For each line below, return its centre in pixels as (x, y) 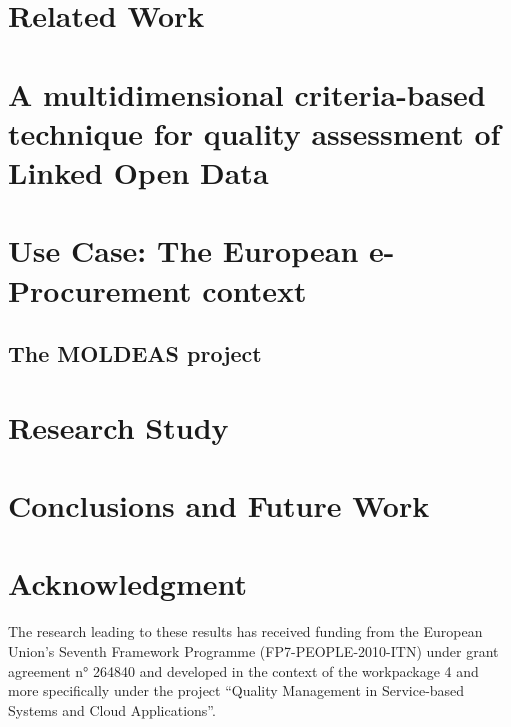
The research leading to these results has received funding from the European (245, 631)
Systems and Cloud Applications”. (112, 709)
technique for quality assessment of (254, 132)
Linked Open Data (138, 171)
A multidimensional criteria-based (247, 93)
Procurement (100, 289)
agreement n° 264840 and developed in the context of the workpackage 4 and (243, 670)
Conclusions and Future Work (219, 505)
